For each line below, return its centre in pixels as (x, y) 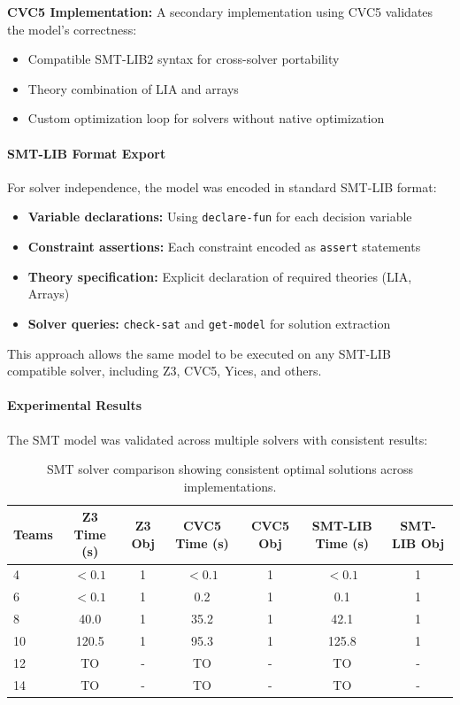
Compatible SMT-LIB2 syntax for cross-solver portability (184, 59)
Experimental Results (74, 405)
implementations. (230, 486)
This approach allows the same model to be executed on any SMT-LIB (199, 353)
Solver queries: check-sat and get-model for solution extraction (209, 323)
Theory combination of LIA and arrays (133, 88)
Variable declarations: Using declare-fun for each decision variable (220, 217)
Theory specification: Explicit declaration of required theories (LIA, (220, 276)
